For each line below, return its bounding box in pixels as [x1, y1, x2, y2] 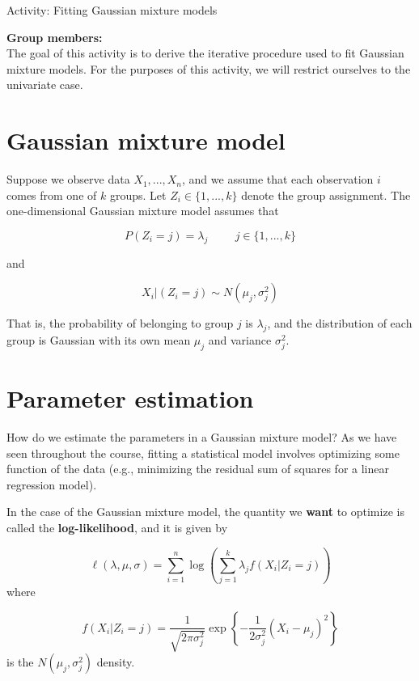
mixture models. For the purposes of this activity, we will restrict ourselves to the [6, 60, 411, 77]
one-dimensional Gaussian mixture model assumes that [6, 202, 279, 219]
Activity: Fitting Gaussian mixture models [6, 2, 218, 18]
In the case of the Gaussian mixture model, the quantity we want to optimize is [6, 503, 404, 520]
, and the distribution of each [267, 315, 413, 332]
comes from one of [6, 186, 97, 203]
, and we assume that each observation [182, 171, 374, 188]
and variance [208, 332, 272, 349]
